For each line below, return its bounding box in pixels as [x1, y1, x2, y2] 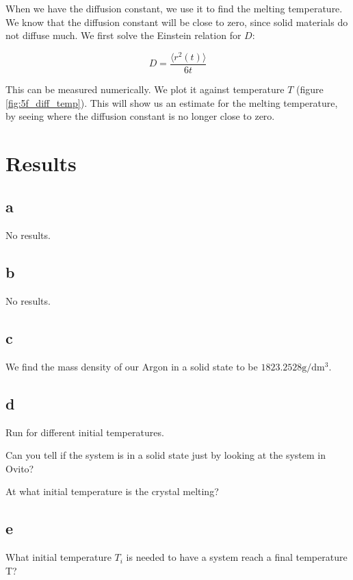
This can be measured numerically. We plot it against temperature [5, 81, 285, 96]
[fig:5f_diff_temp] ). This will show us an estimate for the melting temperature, [5, 95, 338, 110]
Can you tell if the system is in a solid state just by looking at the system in [5, 448, 326, 462]
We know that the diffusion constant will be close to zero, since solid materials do [5, 14, 348, 29]
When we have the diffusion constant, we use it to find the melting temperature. [5, 1, 343, 15]
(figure [296, 81, 324, 96]
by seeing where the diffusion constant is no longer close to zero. [5, 109, 275, 123]
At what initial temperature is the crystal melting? [5, 484, 219, 499]
